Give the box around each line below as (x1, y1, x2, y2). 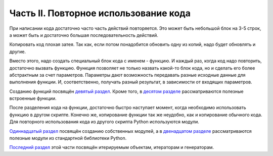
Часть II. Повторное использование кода (9, 8, 191, 19)
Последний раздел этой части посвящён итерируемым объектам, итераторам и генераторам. (9, 144, 214, 150)
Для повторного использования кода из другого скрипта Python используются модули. (9, 119, 200, 125)
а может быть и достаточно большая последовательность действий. (9, 32, 159, 38)
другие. (9, 48, 26, 55)
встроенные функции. (9, 95, 57, 101)
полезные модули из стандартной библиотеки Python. (9, 135, 127, 141)
